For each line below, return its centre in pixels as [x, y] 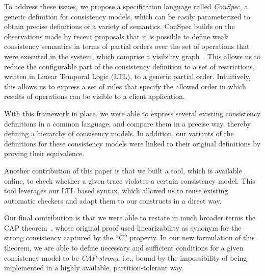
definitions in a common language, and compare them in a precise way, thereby [128, 123]
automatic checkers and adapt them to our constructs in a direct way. [113, 200]
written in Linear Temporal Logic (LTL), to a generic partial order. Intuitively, [127, 76]
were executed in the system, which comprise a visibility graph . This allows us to [132, 56]
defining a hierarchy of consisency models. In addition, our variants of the [119, 133]
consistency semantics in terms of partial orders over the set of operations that [127, 46]
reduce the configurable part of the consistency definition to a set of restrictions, [129, 66]
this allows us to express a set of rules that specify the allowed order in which [125, 86]
